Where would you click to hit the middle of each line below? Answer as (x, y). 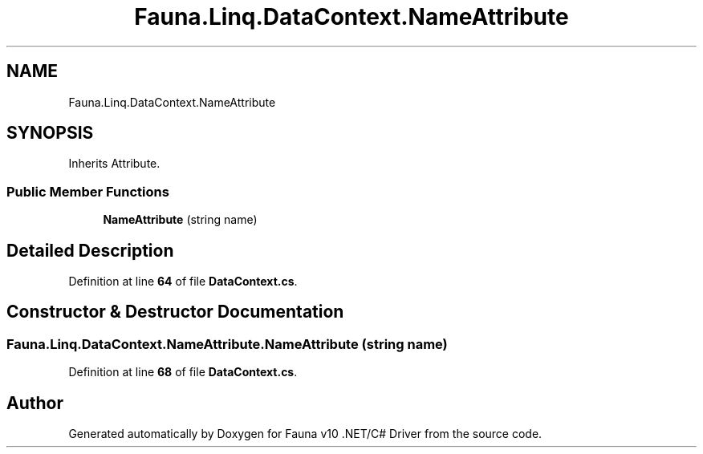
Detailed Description (90, 250)
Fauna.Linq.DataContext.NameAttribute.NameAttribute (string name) (227, 344)
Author (35, 403)
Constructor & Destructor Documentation (175, 312)
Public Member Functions (88, 191)
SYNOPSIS (50, 133)
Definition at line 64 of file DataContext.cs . (183, 282)
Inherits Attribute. (114, 164)
